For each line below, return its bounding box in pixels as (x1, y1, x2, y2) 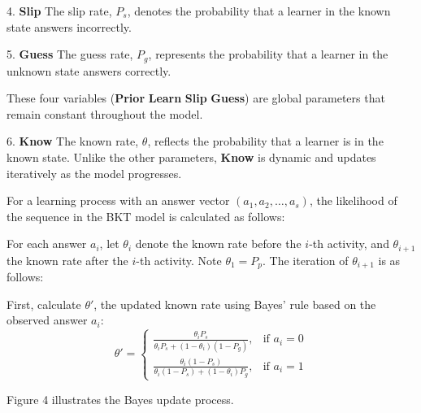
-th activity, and (309, 235, 389, 252)
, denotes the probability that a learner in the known (127, 2, 391, 19)
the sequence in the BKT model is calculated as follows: (7, 207, 285, 224)
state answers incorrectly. (7, 18, 132, 35)
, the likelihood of (309, 192, 397, 209)
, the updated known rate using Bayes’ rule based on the (93, 295, 376, 312)
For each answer (7, 235, 87, 252)
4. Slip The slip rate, (7, 2, 112, 19)
